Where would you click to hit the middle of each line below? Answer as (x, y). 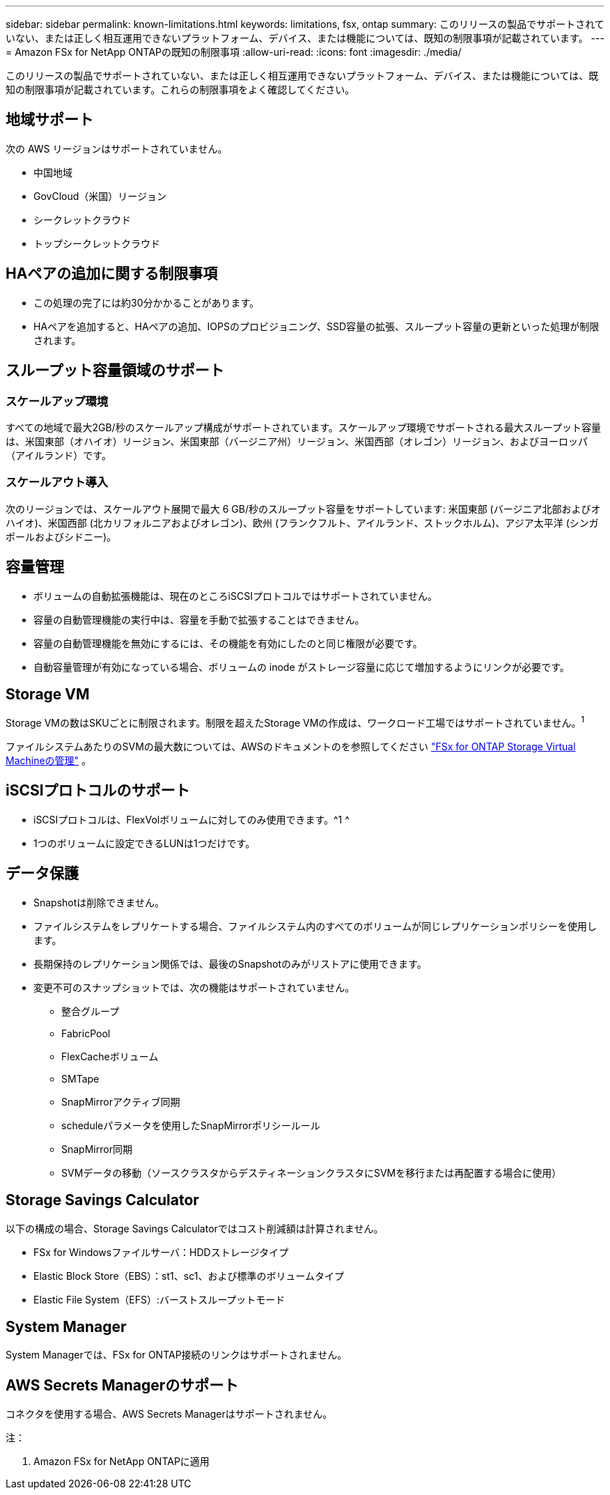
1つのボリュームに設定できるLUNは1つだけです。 (144, 843)
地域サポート (49, 120)
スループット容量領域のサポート (115, 371)
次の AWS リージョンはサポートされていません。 (117, 148)
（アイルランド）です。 (58, 455)
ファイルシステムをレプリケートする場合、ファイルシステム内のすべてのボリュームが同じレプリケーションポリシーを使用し (315, 926)
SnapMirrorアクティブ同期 (121, 1101)
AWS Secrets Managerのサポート (122, 1385)
